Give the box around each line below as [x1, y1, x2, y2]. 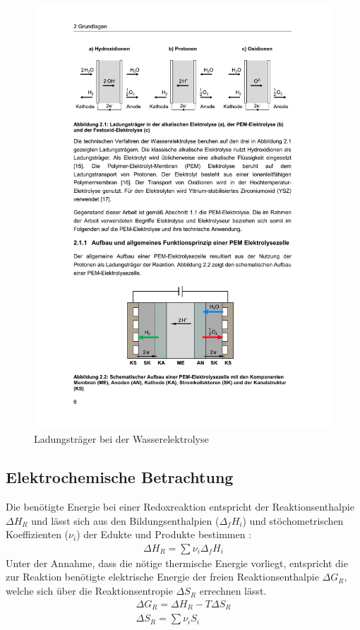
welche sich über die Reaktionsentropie [6, 583, 173, 598]
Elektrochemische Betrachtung [6, 466, 234, 488]
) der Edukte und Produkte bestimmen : [76, 527, 252, 542]
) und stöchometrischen [242, 513, 344, 528]
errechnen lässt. [199, 583, 267, 598]
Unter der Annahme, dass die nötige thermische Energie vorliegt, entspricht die [6, 555, 348, 570]
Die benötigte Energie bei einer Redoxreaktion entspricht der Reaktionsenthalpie [6, 499, 354, 514]
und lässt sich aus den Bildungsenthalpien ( [31, 513, 220, 528]
